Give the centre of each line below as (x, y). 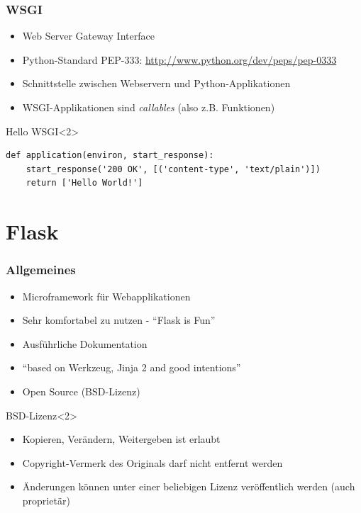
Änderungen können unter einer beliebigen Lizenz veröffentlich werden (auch (189, 486)
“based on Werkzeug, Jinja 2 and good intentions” (132, 367)
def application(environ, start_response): (110, 156)
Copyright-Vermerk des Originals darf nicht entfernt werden (152, 462)
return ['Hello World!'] (84, 183)
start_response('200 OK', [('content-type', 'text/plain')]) (173, 169)
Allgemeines (41, 270)
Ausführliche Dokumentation (85, 343)
